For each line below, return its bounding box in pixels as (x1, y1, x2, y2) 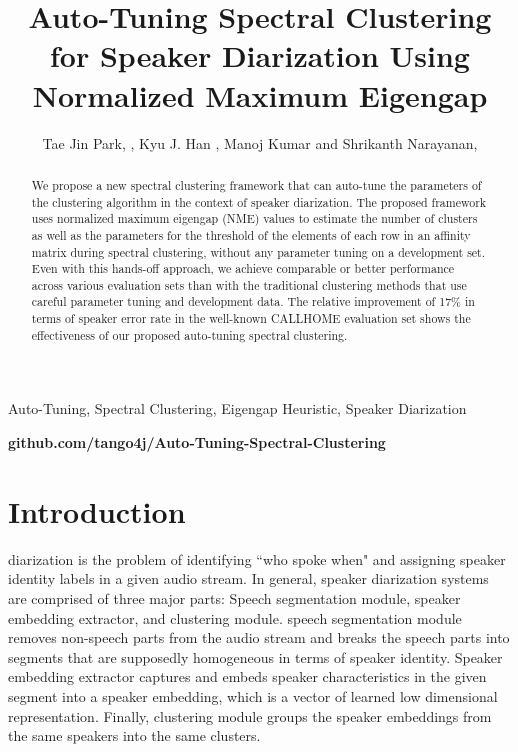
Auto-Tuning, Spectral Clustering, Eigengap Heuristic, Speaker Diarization (8, 398, 467, 419)
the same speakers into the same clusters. (8, 725, 261, 746)
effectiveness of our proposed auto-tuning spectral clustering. (31, 326, 348, 343)
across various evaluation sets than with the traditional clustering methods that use (31, 276, 467, 293)
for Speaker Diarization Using (50, 35, 470, 76)
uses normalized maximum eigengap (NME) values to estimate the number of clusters (31, 210, 478, 227)
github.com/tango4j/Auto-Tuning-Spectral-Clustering (8, 432, 386, 453)
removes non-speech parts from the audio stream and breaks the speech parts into (8, 627, 510, 648)
